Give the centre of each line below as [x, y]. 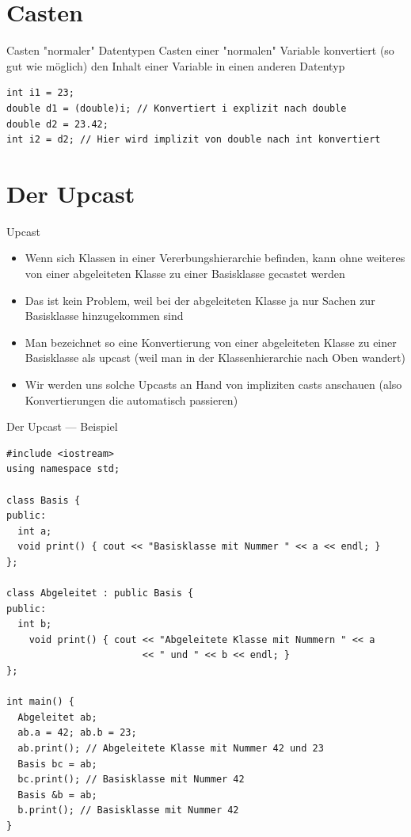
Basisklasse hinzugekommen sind [104, 316]
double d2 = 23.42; [57, 124]
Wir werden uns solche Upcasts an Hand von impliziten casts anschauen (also [213, 384]
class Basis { [44, 500]
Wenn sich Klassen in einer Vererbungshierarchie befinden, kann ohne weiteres [215, 258]
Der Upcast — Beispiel [62, 426]
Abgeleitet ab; [57, 717]
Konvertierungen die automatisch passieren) [131, 399]
